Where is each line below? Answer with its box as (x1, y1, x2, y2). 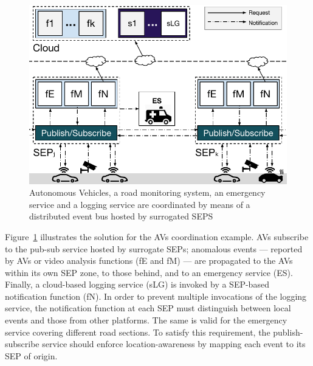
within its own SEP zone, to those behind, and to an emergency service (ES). (5, 266, 293, 278)
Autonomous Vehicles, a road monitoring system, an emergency (29, 186, 266, 199)
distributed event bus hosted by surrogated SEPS (29, 210, 213, 223)
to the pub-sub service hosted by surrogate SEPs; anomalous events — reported (5, 242, 303, 255)
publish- (273, 325, 303, 338)
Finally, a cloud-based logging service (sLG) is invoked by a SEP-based (5, 278, 269, 291)
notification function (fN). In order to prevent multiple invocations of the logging (5, 289, 307, 302)
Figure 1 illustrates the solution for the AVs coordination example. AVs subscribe (5, 230, 309, 243)
